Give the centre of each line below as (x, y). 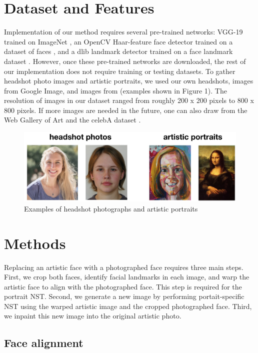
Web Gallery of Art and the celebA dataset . (72, 120)
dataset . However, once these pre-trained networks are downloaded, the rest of (125, 61)
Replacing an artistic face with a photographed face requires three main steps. (124, 267)
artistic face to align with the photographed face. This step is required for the (123, 286)
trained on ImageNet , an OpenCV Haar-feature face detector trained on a (118, 41)
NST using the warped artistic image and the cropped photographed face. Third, (128, 306)
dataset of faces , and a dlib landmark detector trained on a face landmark (118, 51)
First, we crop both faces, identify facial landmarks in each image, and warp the (127, 277)
